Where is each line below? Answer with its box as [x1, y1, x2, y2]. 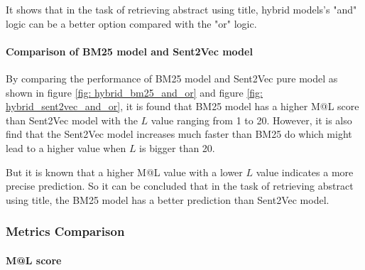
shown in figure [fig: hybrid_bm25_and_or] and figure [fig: [6, 85, 263, 99]
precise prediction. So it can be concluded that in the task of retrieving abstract [6, 178, 354, 193]
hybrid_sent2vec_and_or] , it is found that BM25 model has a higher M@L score [6, 99, 359, 114]
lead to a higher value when [6, 140, 126, 155]
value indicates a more [256, 164, 354, 179]
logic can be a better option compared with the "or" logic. [6, 16, 257, 31]
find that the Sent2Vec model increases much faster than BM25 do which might [6, 126, 352, 141]
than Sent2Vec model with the [6, 112, 138, 127]
